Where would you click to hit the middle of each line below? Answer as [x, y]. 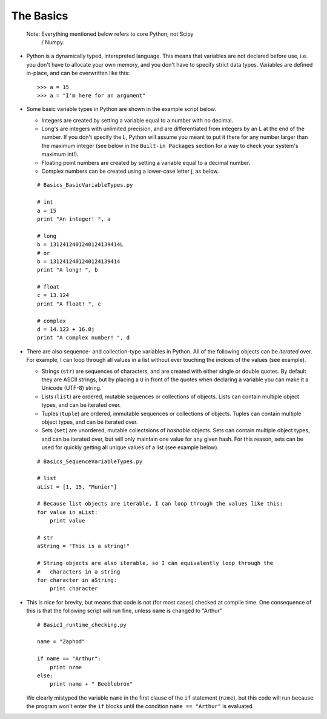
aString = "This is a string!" [84, 546]
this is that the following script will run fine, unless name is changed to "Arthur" [124, 611]
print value [67, 521]
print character [74, 589]
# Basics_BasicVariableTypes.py [85, 185]
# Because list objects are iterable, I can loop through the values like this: [160, 504]
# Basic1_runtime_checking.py [82, 625]
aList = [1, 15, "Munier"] [77, 487]
